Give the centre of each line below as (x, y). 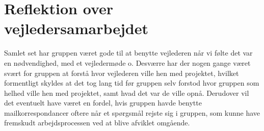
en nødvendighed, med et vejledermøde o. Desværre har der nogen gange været (127, 62)
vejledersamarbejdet (76, 28)
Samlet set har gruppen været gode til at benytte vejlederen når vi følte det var (128, 53)
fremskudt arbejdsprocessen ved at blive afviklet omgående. (97, 123)
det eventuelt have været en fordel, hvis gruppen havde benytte (103, 103)
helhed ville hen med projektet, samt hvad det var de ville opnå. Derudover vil (127, 93)
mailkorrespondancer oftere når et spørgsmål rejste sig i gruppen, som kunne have (132, 112)
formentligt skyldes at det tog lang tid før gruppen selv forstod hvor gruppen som (132, 83)
